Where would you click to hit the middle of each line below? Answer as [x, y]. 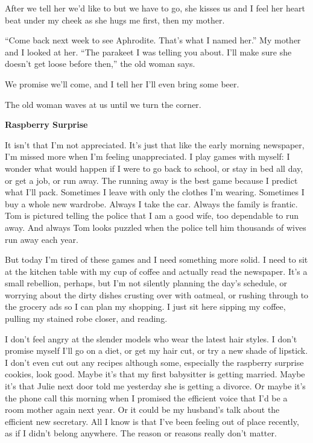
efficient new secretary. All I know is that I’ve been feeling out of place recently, [152, 421]
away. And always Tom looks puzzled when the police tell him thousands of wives [156, 227]
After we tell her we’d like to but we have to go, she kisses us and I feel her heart [155, 8]
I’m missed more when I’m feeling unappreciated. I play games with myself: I [147, 156]
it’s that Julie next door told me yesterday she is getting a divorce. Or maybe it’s [155, 386]
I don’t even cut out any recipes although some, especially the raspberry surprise [154, 362]
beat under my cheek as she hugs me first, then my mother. [115, 20]
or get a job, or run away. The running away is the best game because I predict [151, 180]
